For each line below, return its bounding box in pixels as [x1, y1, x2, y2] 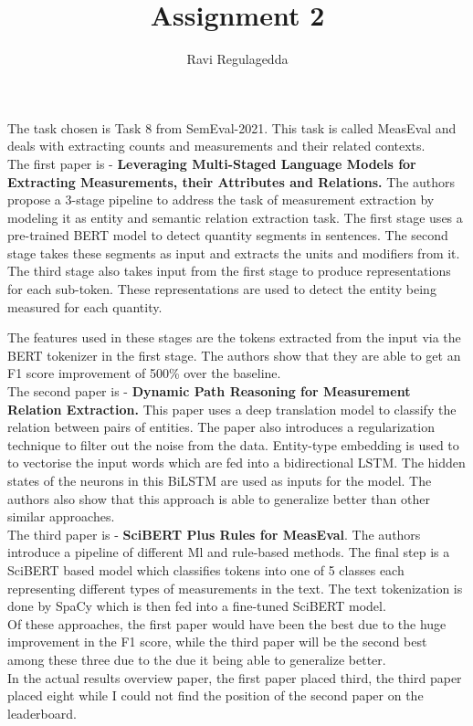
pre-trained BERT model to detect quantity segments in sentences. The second [7, 226, 448, 245]
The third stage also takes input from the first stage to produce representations [7, 261, 451, 280]
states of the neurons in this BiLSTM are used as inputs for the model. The [7, 471, 432, 489]
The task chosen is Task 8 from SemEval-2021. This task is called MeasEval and [7, 118, 457, 137]
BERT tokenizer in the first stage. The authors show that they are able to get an [7, 345, 461, 364]
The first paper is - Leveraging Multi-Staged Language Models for [7, 153, 416, 173]
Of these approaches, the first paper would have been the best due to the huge [7, 614, 447, 633]
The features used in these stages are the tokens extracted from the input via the [7, 328, 461, 347]
